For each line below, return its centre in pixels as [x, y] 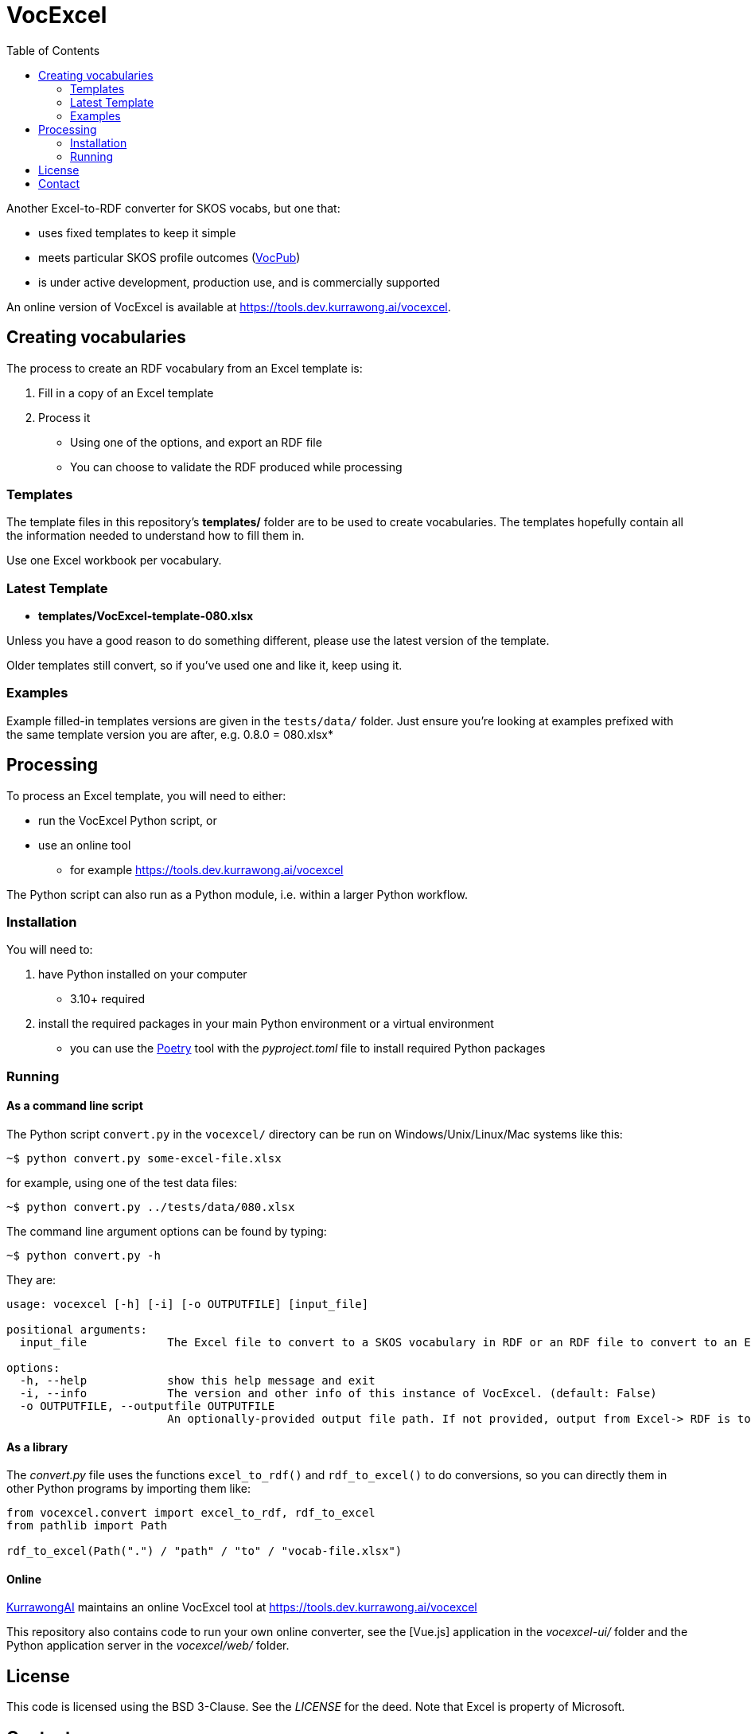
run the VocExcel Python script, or [128, 820]
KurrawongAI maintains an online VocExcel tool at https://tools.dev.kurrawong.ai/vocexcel [242, 1607]
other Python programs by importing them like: [128, 1489]
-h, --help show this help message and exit [197, 1381]
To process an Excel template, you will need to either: [146, 795]
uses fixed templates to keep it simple [137, 232]
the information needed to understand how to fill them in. [156, 536]
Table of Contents [53, 50]
